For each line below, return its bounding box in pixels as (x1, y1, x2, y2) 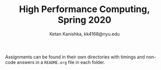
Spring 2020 (57, 14, 112, 26)
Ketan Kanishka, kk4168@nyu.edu (49, 31, 120, 37)
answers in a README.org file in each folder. (17, 59, 106, 65)
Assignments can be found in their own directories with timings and (5, 54, 145, 60)
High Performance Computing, (19, 4, 150, 15)
